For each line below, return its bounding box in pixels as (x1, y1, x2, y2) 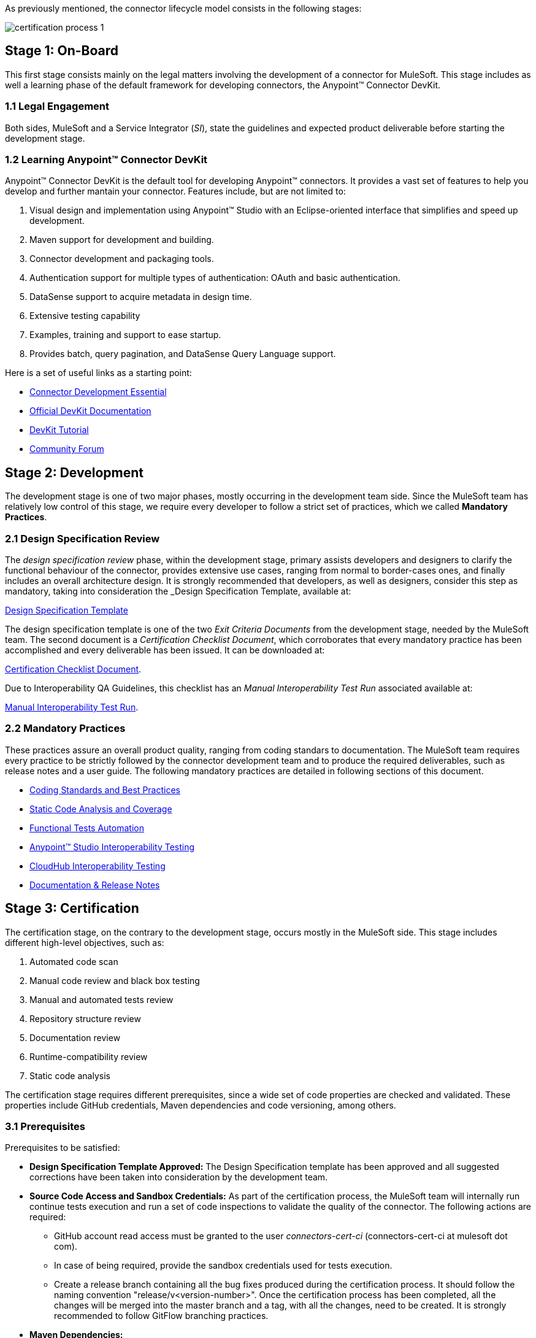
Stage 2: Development (5, 464, 144, 480)
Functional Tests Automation (29, 822, 144, 833)
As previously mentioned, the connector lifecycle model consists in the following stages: (5, 3, 362, 13)
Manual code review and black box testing (29, 975, 200, 986)
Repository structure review (29, 1013, 141, 1024)
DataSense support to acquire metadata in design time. (29, 291, 252, 302)
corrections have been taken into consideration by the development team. (29, 1172, 328, 1183)
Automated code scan (29, 956, 118, 967)
